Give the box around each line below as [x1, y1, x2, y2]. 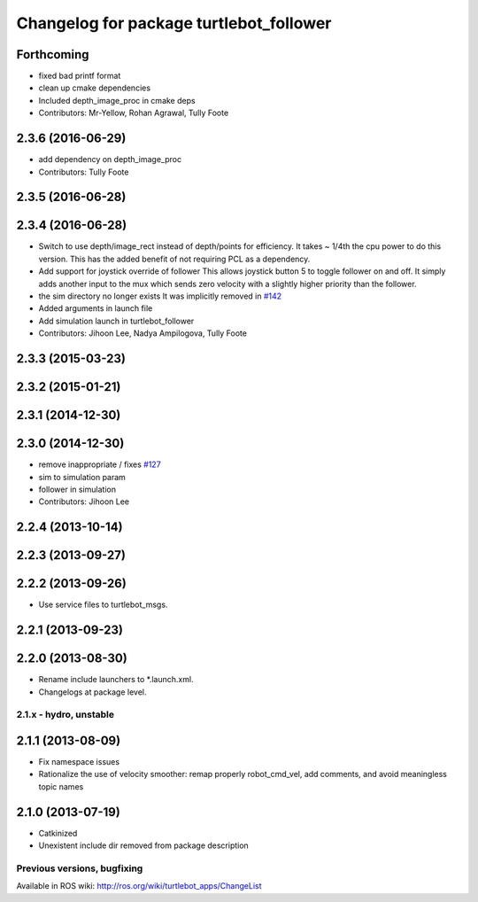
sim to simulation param [38, 471, 126, 482]
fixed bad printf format [38, 71, 121, 82]
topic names [38, 781, 84, 792]
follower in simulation [38, 484, 117, 494]
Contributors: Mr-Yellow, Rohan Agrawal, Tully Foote [38, 107, 229, 119]
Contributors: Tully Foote [38, 167, 129, 177]
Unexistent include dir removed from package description [38, 840, 250, 851]
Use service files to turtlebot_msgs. [38, 599, 168, 610]
